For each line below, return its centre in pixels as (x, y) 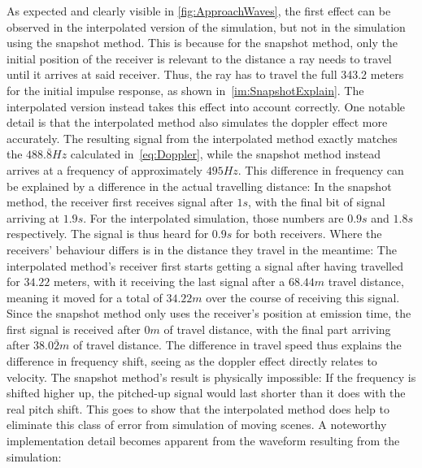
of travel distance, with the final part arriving (277, 329)
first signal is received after (74, 329)
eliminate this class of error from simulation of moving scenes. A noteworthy (197, 425)
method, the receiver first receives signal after (120, 202)
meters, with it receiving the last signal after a (170, 282)
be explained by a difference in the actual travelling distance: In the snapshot (199, 186)
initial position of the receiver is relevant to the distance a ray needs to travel (199, 58)
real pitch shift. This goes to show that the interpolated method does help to (198, 408)
